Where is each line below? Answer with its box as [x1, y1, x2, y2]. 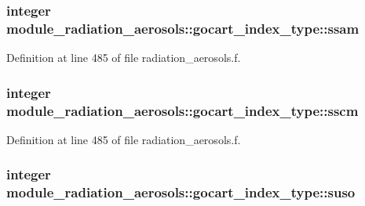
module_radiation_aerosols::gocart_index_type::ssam [6, 18, 360, 38]
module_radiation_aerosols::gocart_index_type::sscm [6, 100, 359, 120]
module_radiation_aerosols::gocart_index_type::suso [6, 183, 356, 202]
